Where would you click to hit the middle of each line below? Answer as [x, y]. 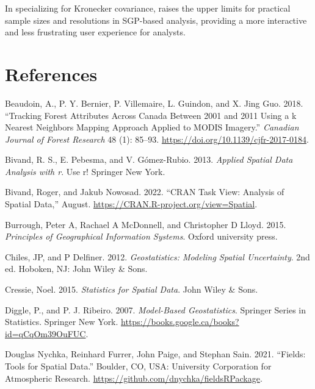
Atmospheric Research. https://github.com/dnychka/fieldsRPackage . [134, 378]
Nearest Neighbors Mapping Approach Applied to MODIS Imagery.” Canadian [152, 127]
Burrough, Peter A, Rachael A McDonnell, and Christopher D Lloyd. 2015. [146, 224]
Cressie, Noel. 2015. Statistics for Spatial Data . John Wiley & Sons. [132, 289]
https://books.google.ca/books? [180, 322]
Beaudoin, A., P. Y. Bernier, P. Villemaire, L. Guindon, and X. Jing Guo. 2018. [154, 103]
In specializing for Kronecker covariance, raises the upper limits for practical [148, 8]
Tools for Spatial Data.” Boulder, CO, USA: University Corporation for [138, 366]
